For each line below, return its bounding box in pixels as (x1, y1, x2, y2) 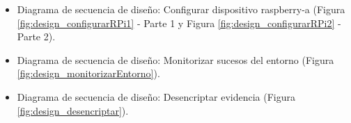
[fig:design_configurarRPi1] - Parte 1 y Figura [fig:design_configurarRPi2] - (17, 15, 341, 30)
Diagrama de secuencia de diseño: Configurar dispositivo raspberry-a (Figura (17, 2, 345, 16)
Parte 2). (17, 29, 56, 44)
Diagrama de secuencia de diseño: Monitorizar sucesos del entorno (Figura (17, 52, 334, 67)
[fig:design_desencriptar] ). (17, 103, 129, 117)
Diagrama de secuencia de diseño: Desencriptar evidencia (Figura (17, 89, 295, 104)
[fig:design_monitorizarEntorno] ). (17, 66, 160, 81)
